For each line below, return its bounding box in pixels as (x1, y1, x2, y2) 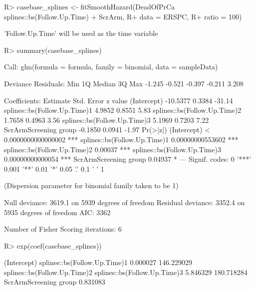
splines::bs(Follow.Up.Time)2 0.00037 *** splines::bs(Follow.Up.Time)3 (4, 144, 221, 154)
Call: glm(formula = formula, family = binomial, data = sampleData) (4, 61, 218, 72)
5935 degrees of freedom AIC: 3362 (4, 207, 111, 217)
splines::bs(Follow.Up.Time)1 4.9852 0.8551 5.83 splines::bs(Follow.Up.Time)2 (4, 105, 242, 115)
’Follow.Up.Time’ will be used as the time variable (4, 28, 158, 38)
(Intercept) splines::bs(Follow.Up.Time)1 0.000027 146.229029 (4, 257, 192, 268)
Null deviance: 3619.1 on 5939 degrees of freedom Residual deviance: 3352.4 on (4, 197, 245, 207)
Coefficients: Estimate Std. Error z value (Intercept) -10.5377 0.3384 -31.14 (4, 95, 233, 105)
